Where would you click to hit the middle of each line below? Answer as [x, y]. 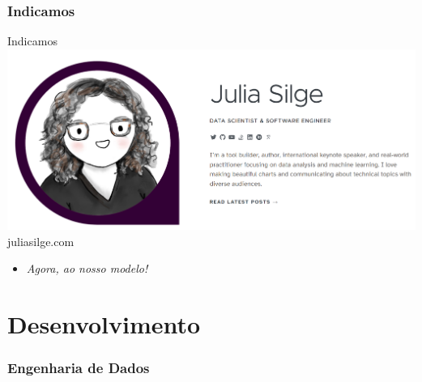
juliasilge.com [41, 241]
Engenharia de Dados [79, 368]
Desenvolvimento [104, 323]
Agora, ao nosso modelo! [87, 268]
